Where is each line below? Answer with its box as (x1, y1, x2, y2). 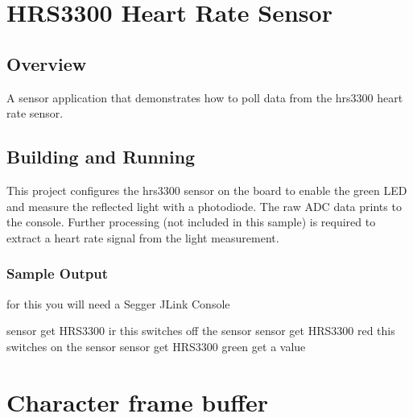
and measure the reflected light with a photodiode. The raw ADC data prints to (6, 197, 402, 214)
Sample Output (6, 263, 108, 283)
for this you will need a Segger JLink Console (6, 295, 230, 312)
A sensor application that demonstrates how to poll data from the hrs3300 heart (6, 89, 403, 106)
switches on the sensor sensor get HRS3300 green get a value (6, 337, 306, 354)
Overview (6, 51, 87, 76)
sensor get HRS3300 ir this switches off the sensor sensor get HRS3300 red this (6, 322, 395, 339)
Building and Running (6, 144, 196, 169)
